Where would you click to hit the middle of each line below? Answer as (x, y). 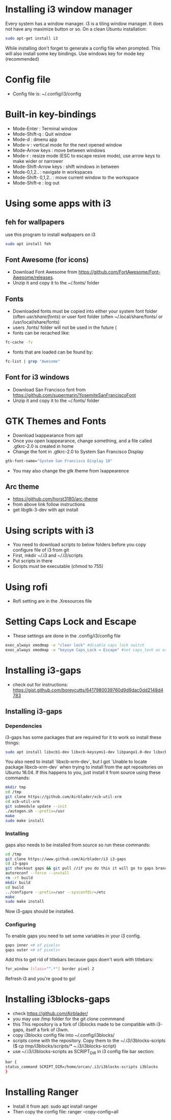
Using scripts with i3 (50, 530)
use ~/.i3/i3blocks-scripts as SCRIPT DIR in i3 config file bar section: (83, 1052)
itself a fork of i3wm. (47, 1030)
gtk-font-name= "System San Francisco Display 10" (59, 461)
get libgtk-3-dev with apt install (46, 510)
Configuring (21, 924)
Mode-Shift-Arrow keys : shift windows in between (66, 166)
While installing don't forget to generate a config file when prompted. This (83, 48)
